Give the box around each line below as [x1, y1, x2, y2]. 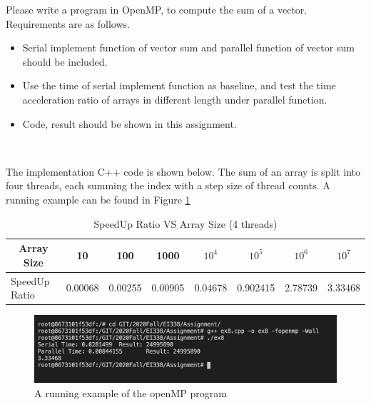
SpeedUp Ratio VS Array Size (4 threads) [93, 216, 278, 231]
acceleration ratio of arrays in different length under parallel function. [22, 91, 327, 106]
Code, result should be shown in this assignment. [22, 116, 237, 131]
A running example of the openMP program [34, 385, 227, 400]
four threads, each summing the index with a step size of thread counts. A [6, 178, 330, 193]
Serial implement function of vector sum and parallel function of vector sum [22, 40, 355, 55]
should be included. [22, 54, 108, 69]
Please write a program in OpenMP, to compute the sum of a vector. [6, 2, 308, 16]
